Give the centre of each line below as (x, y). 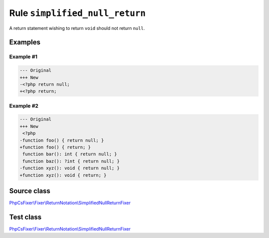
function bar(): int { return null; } (70, 154)
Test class (25, 217)
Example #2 (24, 106)
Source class (30, 191)
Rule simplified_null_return (77, 13)
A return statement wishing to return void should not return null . (77, 28)
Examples (25, 42)
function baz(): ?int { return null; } (71, 161)
